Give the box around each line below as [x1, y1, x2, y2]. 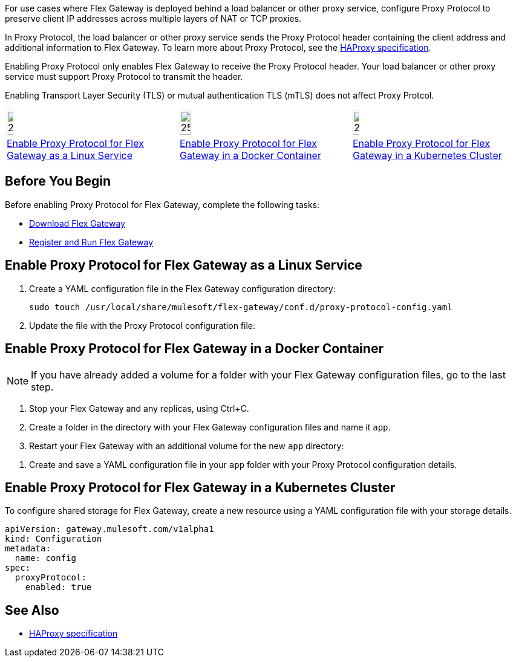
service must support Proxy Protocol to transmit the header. [5, 71, 243, 82]
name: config [15, 553, 77, 563]
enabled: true [25, 582, 92, 592]
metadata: [5, 544, 51, 554]
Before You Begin [5, 174, 111, 189]
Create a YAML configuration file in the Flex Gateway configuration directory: [29, 283, 336, 294]
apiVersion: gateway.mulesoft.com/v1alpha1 [5, 524, 214, 534]
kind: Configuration [5, 534, 102, 544]
